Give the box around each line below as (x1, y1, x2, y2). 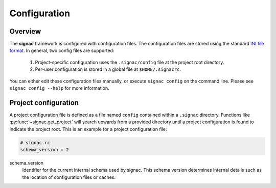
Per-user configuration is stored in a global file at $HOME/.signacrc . (35, 66, 181, 72)
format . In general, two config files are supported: (9, 47, 114, 53)
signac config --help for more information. (9, 85, 109, 91)
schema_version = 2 (20, 147, 69, 153)
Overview (9, 27, 41, 36)
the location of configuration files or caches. (22, 174, 116, 180)
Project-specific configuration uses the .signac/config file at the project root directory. (35, 59, 224, 65)
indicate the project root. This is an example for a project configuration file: (9, 126, 167, 132)
